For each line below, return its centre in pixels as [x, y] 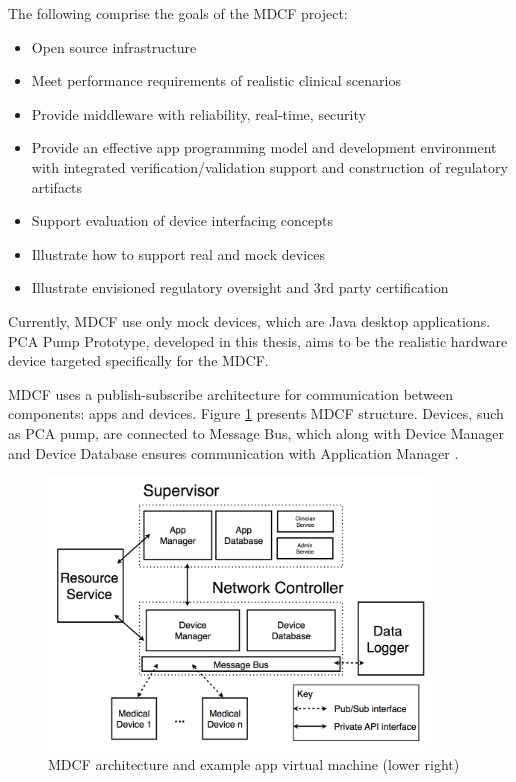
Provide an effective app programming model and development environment [264, 147]
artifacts [57, 186]
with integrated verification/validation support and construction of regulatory [269, 166]
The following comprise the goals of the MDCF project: [178, 13]
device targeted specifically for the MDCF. [138, 360]
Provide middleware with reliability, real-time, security [198, 113]
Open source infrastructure [114, 46]
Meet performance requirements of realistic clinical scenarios [216, 80]
